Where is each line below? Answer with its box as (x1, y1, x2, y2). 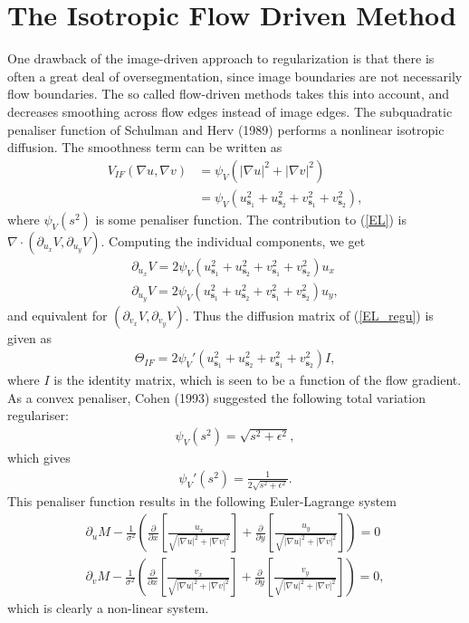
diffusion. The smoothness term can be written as (7, 138, 282, 157)
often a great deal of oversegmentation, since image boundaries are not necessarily (7, 66, 463, 85)
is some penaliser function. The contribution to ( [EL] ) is (95, 209, 407, 228)
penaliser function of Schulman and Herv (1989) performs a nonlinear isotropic (7, 120, 445, 139)
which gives (7, 448, 71, 467)
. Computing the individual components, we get (100, 231, 366, 250)
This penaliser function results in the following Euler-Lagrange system (7, 492, 397, 511)
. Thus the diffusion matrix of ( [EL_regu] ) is (185, 305, 434, 324)
